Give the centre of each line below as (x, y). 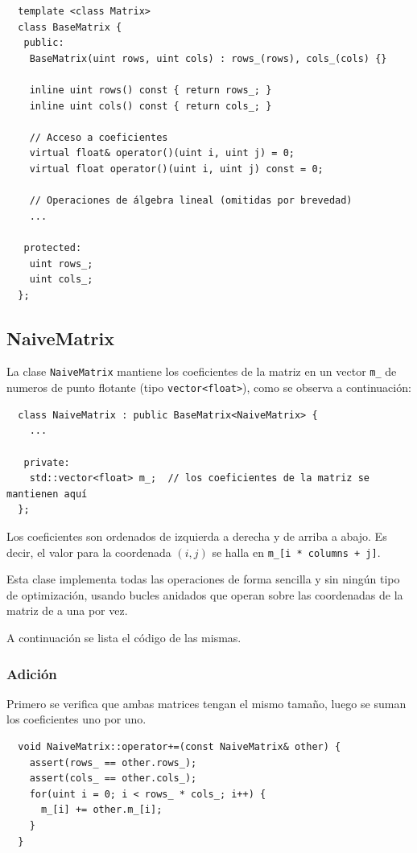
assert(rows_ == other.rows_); (113, 762)
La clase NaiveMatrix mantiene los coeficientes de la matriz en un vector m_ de (202, 371)
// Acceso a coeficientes (99, 137)
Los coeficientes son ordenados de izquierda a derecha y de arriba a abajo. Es (197, 536)
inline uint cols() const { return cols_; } (151, 106)
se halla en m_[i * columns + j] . (296, 552)
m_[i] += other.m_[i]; (101, 810)
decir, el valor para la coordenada (89, 552)
